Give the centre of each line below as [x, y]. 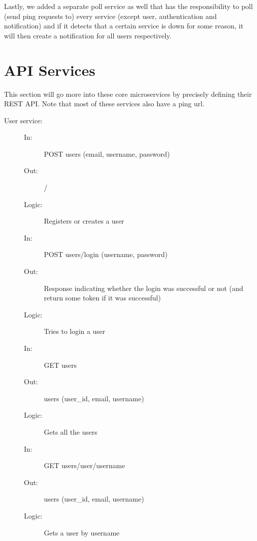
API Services [50, 70]
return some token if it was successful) [103, 298]
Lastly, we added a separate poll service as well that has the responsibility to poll [128, 6]
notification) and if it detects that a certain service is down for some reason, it [124, 26]
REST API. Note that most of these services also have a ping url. [104, 104]
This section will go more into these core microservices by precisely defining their [128, 94]
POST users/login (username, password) [106, 254]
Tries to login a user [75, 331]
